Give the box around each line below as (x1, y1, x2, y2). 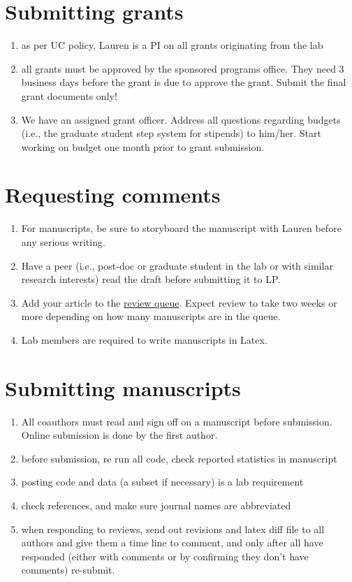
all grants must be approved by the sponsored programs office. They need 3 (21, 61, 344, 75)
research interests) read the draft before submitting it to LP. (21, 272, 281, 286)
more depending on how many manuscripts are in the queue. (21, 309, 281, 323)
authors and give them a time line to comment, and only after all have (21, 535, 323, 550)
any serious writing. (21, 235, 105, 249)
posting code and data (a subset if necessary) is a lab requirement (21, 474, 304, 489)
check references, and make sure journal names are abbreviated (21, 498, 291, 513)
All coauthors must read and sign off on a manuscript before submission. (21, 414, 332, 428)
